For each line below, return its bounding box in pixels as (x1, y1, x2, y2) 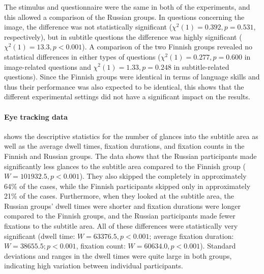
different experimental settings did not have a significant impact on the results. (4, 91, 250, 102)
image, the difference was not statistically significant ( (4, 21, 172, 32)
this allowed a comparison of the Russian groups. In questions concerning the (4, 11, 245, 22)
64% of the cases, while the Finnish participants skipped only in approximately (4, 180, 251, 191)
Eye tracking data (4, 111, 68, 122)
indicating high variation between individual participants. (4, 260, 183, 271)
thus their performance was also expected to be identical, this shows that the (4, 81, 244, 92)
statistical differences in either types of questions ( (4, 51, 161, 62)
